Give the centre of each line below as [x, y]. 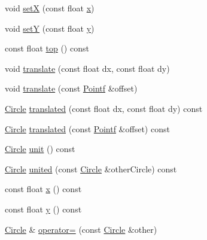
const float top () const [47, 48]
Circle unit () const [40, 149]
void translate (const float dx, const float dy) [87, 68]
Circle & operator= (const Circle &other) [81, 229]
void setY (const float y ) [50, 28]
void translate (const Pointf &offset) [71, 88]
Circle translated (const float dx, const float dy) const [104, 108]
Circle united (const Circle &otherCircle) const [91, 168]
